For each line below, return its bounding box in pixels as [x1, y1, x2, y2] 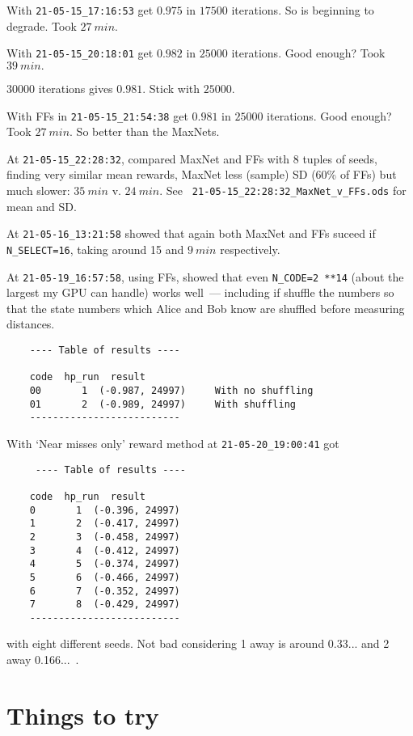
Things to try [6, 698, 159, 731]
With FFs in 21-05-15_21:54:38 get [6, 107, 188, 124]
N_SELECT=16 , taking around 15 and [6, 240, 184, 257]
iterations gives [38, 79, 113, 96]
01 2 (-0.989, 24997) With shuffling [29, 398, 296, 410]
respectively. [220, 240, 280, 257]
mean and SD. [6, 197, 77, 214]
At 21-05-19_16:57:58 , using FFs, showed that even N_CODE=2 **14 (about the [6, 268, 404, 285]
